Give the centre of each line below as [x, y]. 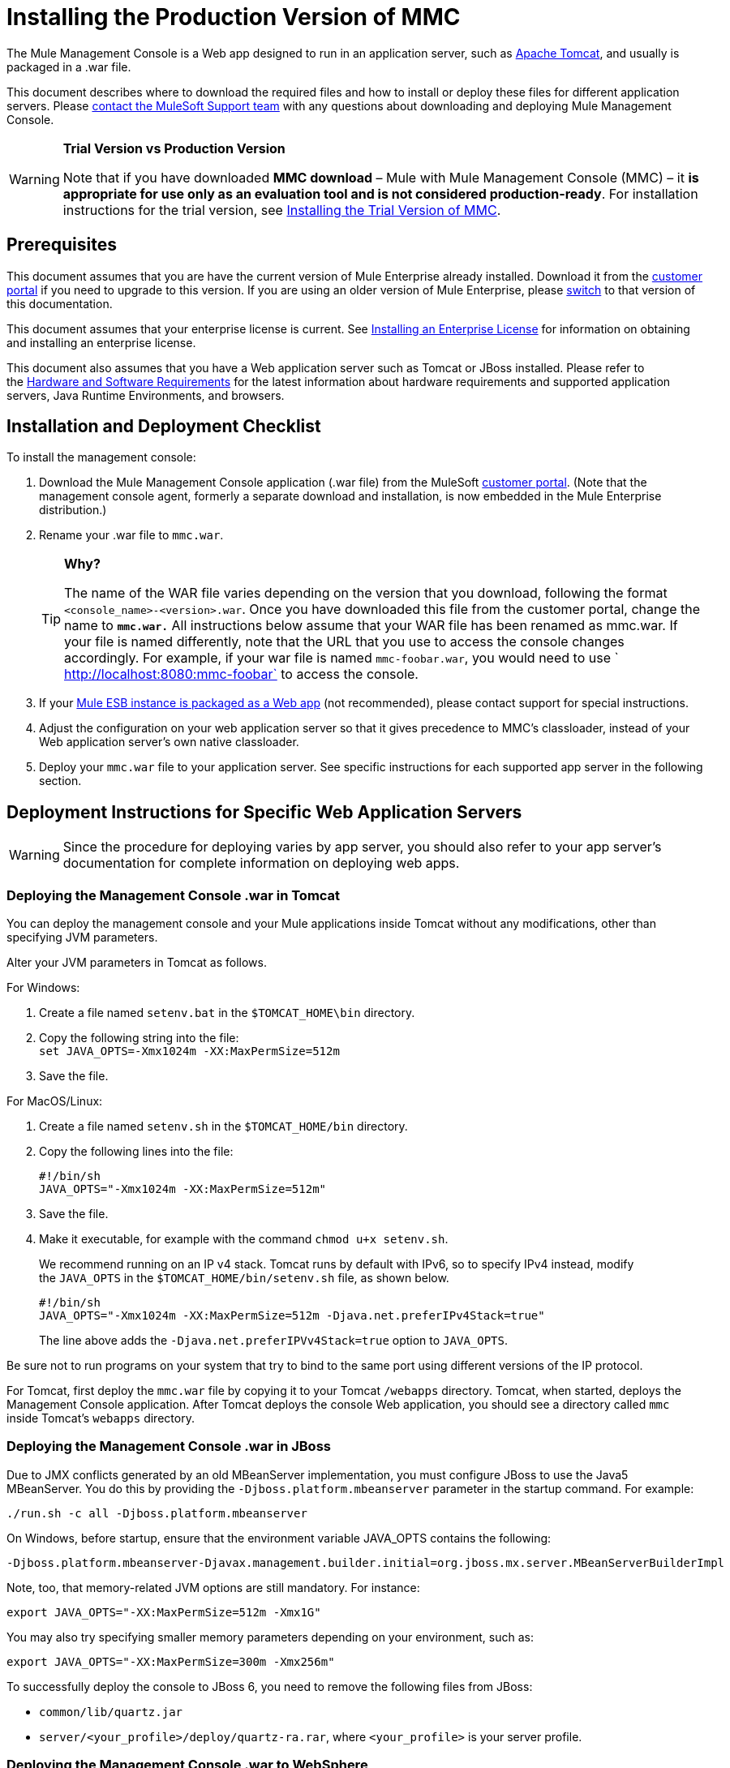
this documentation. [60, 303]
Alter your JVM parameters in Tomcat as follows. [137, 963]
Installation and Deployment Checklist [164, 427]
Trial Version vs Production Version [174, 148]
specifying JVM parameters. [82, 938]
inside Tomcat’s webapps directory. [101, 1418]
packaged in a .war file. [69, 67]
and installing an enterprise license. [101, 342]
